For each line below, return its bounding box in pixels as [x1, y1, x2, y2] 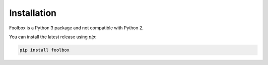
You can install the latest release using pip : [9, 34, 97, 40]
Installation [9, 7, 57, 18]
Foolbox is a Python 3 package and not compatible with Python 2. [9, 25, 144, 31]
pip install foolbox [19, 47, 69, 53]
